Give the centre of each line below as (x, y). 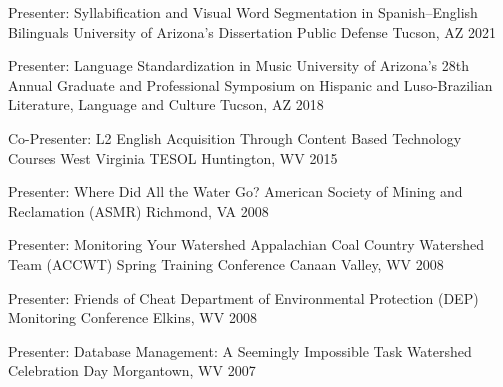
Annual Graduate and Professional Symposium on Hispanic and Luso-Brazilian (250, 84)
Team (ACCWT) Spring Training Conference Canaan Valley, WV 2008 (226, 263)
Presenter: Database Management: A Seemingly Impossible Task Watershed (240, 350)
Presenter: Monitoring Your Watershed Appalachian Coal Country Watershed (246, 244)
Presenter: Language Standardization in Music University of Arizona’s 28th (239, 65)
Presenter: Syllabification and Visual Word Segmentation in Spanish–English (243, 12)
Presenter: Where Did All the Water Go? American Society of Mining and (235, 191)
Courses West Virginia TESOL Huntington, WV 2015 (173, 157)
